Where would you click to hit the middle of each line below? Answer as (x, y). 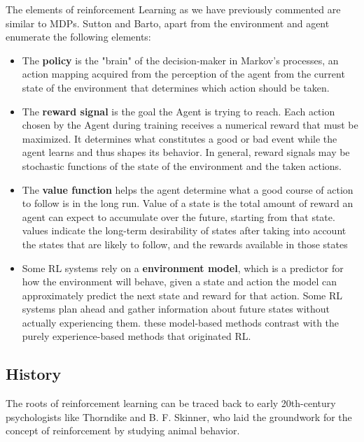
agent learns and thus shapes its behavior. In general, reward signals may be (186, 152)
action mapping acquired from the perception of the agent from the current (183, 74)
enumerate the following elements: (78, 37)
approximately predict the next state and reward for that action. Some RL (182, 295)
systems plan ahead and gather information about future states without (176, 309)
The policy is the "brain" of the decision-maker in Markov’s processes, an (180, 60)
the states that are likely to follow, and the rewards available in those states (185, 244)
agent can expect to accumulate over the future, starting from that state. (178, 216)
